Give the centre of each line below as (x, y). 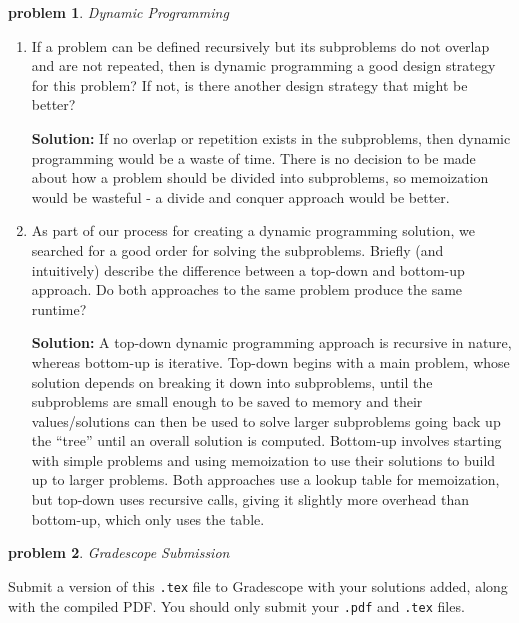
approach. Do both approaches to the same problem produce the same (247, 289)
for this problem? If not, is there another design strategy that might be (249, 84)
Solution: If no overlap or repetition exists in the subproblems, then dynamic (271, 137)
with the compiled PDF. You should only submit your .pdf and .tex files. (236, 605)
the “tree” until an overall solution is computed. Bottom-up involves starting (266, 440)
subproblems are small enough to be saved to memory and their (227, 401)
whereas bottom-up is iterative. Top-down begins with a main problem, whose (270, 361)
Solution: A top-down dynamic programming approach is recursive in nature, (271, 342)
